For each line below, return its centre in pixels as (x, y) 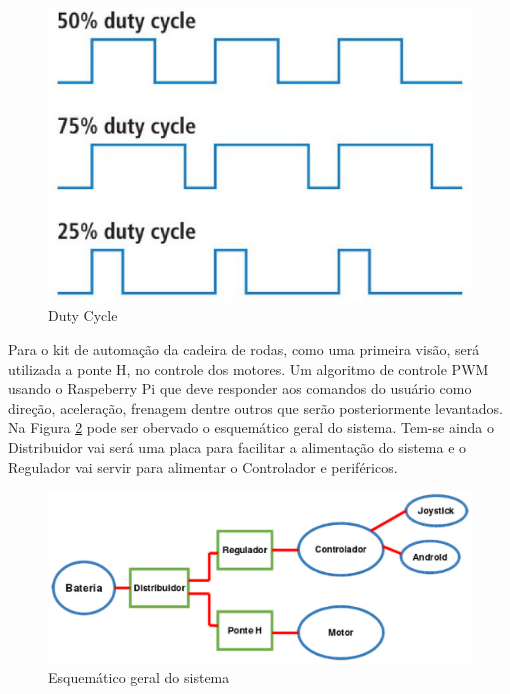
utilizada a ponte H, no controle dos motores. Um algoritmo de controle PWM (248, 368)
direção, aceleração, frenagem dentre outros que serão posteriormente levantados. (255, 407)
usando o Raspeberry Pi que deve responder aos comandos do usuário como (240, 388)
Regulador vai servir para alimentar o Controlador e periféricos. (203, 466)
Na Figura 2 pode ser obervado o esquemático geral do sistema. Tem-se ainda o (251, 427)
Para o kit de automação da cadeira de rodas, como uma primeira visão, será (244, 348)
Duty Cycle (83, 315)
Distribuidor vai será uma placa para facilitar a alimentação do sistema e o (237, 446)
